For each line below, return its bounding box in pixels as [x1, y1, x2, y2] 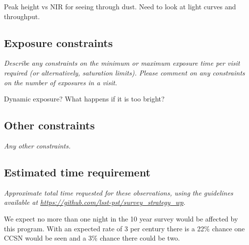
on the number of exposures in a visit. [4, 77, 117, 87]
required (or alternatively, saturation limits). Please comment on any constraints [4, 67, 245, 77]
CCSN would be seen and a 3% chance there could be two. [4, 233, 180, 243]
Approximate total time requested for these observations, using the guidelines [4, 187, 233, 197]
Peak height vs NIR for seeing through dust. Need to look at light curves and [4, 1, 236, 11]
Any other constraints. [4, 140, 71, 150]
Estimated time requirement [4, 164, 150, 179]
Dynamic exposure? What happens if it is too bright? [4, 94, 165, 104]
